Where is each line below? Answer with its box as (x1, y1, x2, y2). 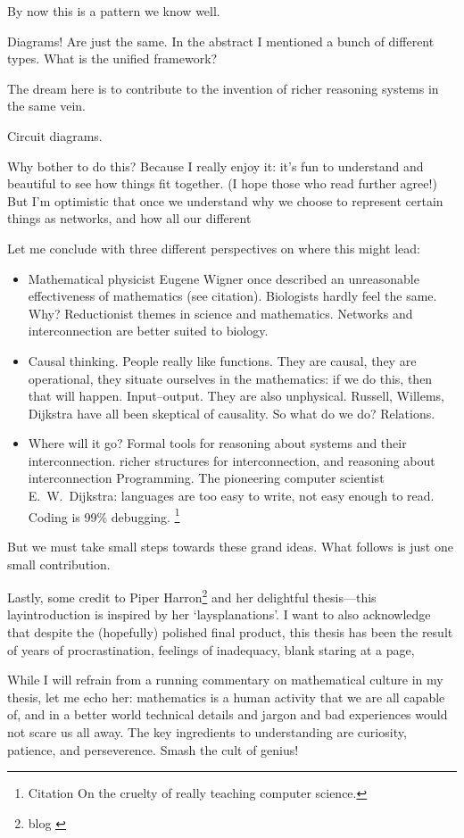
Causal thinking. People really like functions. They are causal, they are (28, 351, 417, 369)
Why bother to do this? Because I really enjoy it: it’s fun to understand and (7, 156, 424, 175)
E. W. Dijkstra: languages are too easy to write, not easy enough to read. (28, 486, 435, 505)
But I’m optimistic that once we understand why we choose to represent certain (7, 191, 443, 210)
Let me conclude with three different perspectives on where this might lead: (7, 238, 420, 257)
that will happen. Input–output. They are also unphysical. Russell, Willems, (28, 386, 444, 405)
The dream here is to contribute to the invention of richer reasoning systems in (7, 79, 439, 97)
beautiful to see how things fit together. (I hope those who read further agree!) (7, 174, 437, 193)
